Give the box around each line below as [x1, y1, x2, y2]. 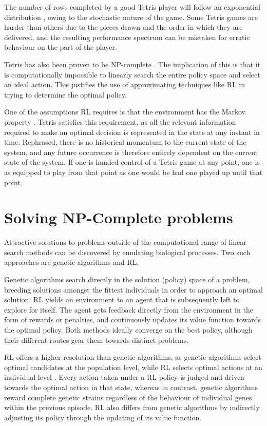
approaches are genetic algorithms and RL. [4, 257, 139, 267]
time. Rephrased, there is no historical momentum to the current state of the [4, 137, 246, 147]
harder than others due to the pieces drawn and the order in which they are [4, 22, 243, 32]
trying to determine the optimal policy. [4, 89, 127, 100]
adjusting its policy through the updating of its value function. [4, 412, 202, 422]
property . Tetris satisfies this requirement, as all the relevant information [4, 116, 236, 127]
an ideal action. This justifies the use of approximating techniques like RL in [4, 79, 245, 90]
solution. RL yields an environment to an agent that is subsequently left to [4, 294, 240, 305]
